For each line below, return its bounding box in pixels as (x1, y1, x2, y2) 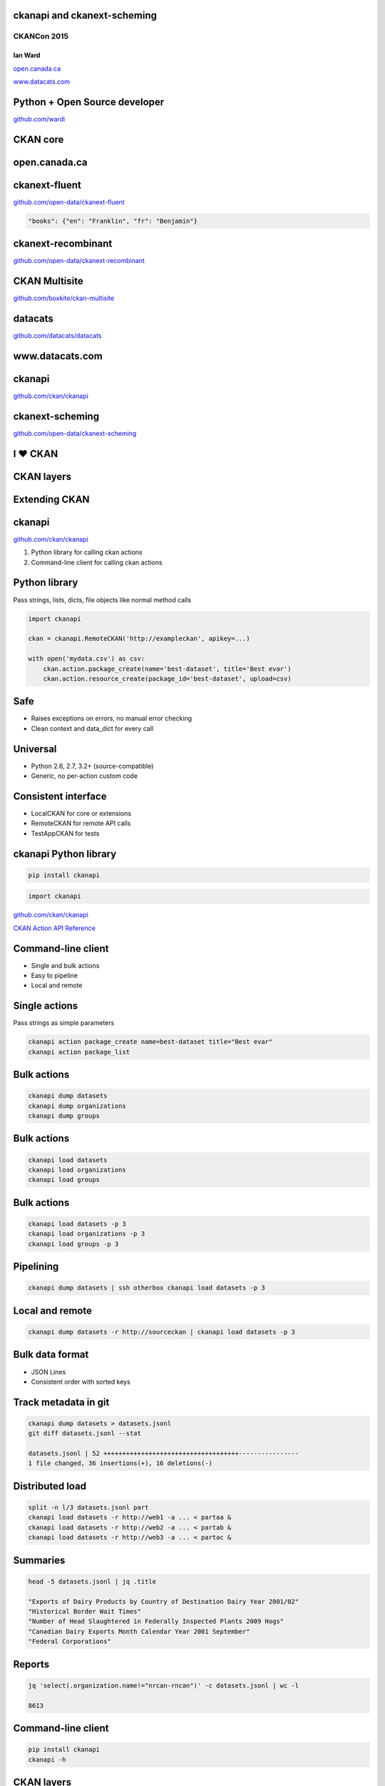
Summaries (13, 1554, 66, 1566)
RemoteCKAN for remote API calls (31, 819, 131, 828)
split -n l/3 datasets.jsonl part (28, 1504, 149, 1512)
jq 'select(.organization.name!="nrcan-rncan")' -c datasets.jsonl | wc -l (28, 1681, 299, 1690)
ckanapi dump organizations (28, 1102, 126, 1110)
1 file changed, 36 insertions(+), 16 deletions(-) (28, 1460, 213, 1467)
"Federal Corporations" (28, 1637, 112, 1646)
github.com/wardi (13, 114, 66, 123)
